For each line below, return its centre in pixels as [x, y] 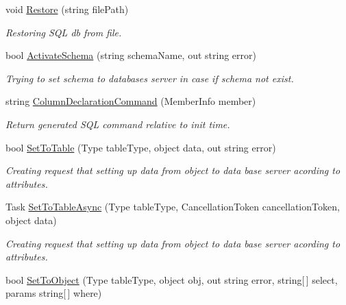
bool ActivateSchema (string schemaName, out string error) [131, 55]
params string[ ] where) [54, 293]
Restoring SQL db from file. [64, 32]
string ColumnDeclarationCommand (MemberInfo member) [131, 101]
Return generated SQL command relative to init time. [118, 124]
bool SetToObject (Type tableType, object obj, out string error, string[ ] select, [172, 279]
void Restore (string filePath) [67, 9]
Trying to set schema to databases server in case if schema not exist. [150, 78]
